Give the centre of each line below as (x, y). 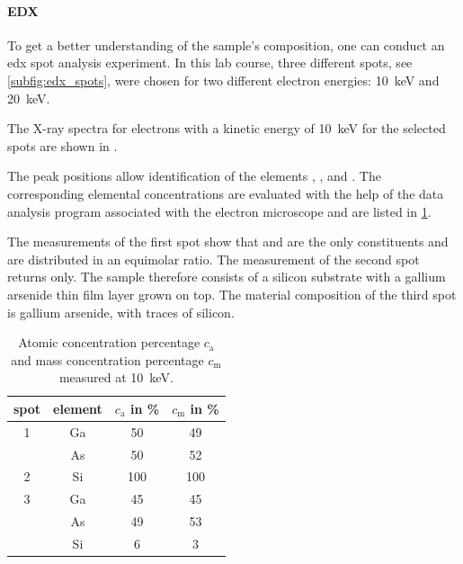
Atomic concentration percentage (109, 342)
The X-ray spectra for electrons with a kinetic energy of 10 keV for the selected (227, 128)
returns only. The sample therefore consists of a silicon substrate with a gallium (227, 277)
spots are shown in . (62, 145)
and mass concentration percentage (107, 359)
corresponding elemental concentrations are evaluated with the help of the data (226, 193)
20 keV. (29, 98)
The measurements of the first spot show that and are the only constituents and (228, 242)
